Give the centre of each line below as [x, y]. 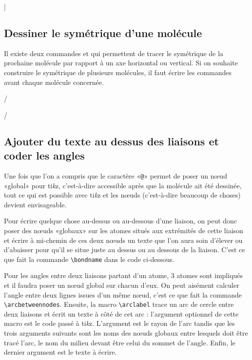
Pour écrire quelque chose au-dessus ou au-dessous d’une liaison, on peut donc [121, 221]
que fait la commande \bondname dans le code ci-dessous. [89, 259]
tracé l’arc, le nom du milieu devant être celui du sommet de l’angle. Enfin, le [120, 342]
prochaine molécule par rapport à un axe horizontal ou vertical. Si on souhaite [121, 63]
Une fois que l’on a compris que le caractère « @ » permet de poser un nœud [116, 175]
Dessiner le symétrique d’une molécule [103, 32]
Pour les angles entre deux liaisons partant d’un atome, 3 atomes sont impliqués [124, 275]
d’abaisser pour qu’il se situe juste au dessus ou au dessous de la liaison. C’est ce [125, 250]
